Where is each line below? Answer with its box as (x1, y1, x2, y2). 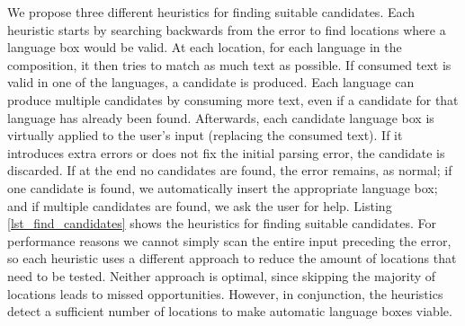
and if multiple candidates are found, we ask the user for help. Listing (7, 196, 392, 215)
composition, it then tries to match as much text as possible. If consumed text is (7, 55, 452, 74)
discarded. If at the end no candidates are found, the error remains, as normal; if (7, 161, 452, 180)
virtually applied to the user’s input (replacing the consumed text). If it (7, 126, 403, 145)
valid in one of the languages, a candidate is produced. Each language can (7, 73, 415, 92)
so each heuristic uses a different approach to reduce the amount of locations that (7, 249, 457, 268)
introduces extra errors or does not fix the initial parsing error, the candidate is (7, 143, 445, 162)
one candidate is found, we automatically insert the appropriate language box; (7, 178, 438, 197)
